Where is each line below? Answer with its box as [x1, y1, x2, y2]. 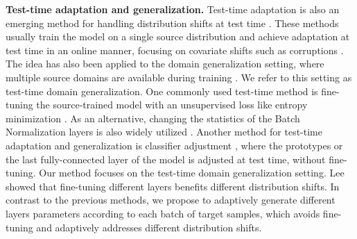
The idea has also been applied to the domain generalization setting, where [6, 56, 324, 71]
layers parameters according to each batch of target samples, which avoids [6, 206, 320, 220]
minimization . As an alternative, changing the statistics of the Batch [6, 110, 300, 125]
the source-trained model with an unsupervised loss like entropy [36, 97, 308, 112]
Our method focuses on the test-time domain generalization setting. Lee [39, 165, 345, 180]
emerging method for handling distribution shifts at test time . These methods [6, 15, 339, 30]
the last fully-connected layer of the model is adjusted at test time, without [6, 151, 326, 166]
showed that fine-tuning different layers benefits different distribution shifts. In [6, 179, 340, 193]
